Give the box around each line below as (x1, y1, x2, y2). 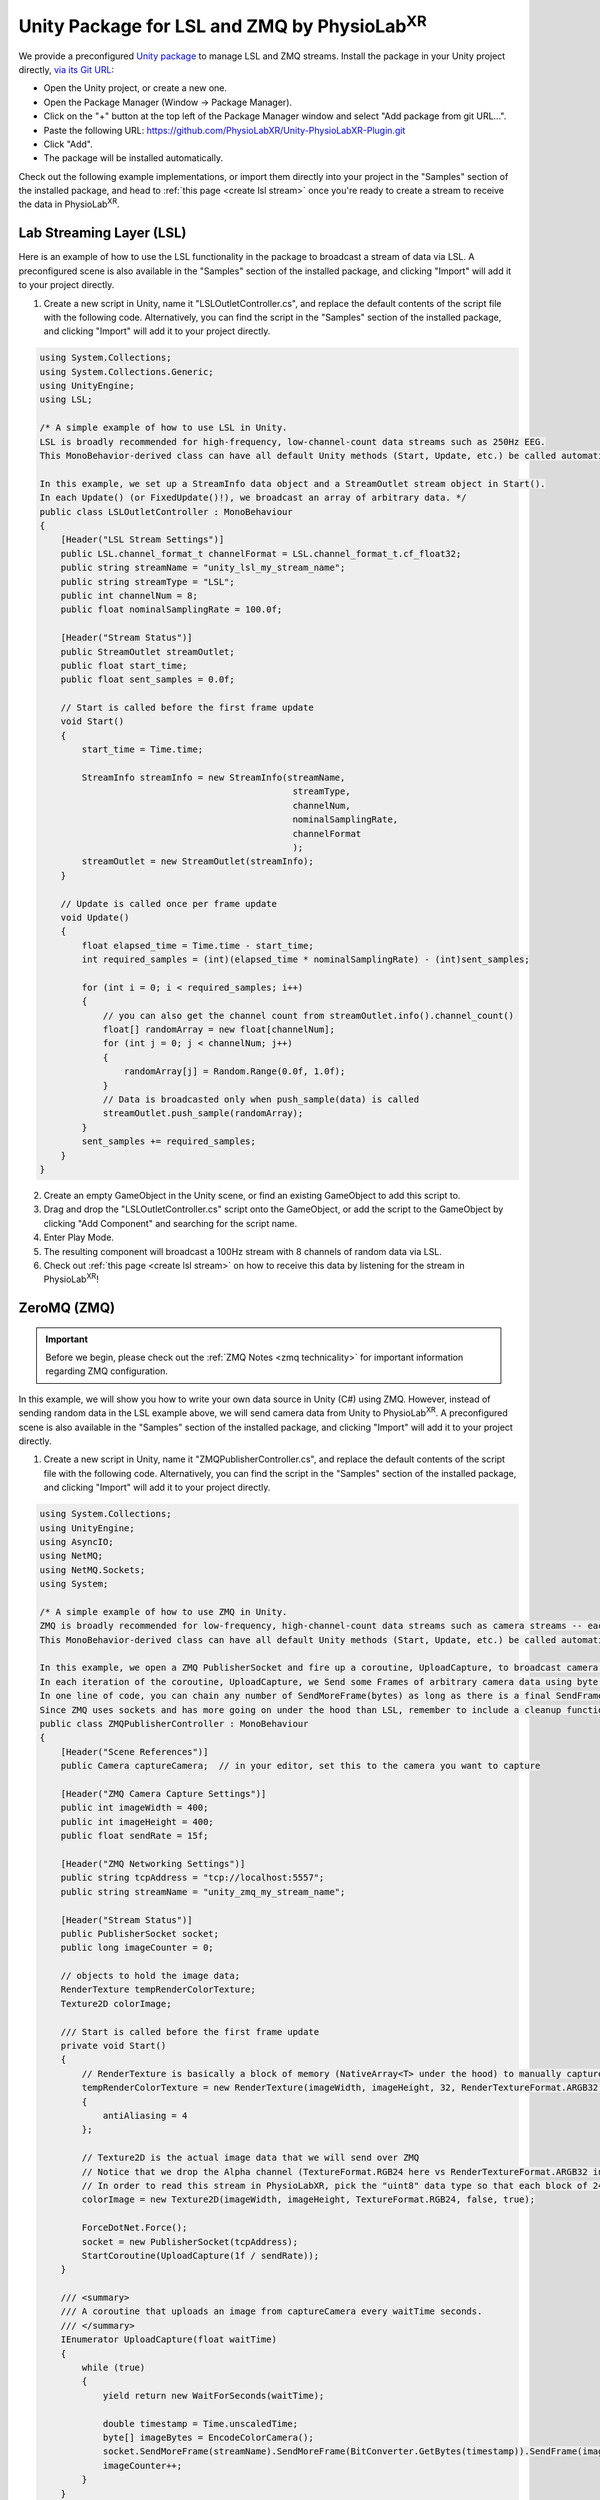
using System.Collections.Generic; (39, 366, 214, 377)
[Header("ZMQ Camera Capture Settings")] (60, 1788, 267, 1799)
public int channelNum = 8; (60, 590, 199, 601)
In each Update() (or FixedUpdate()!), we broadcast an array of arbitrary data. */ (39, 492, 467, 504)
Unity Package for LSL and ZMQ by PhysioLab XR (18, 11, 427, 37)
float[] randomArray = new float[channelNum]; (102, 1024, 335, 1035)
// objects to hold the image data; (60, 1970, 240, 1982)
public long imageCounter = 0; (60, 1942, 214, 1954)
